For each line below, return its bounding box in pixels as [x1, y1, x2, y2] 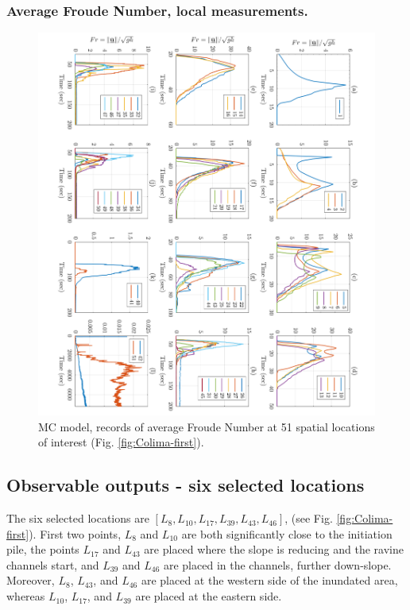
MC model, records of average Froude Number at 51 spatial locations [38, 418, 375, 434]
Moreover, [6, 572, 55, 589]
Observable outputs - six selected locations [6, 473, 365, 497]
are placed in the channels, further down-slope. [163, 556, 392, 573]
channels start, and [6, 556, 99, 573]
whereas [6, 588, 45, 604]
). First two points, [29, 525, 122, 542]
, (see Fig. [284, 510, 333, 527]
